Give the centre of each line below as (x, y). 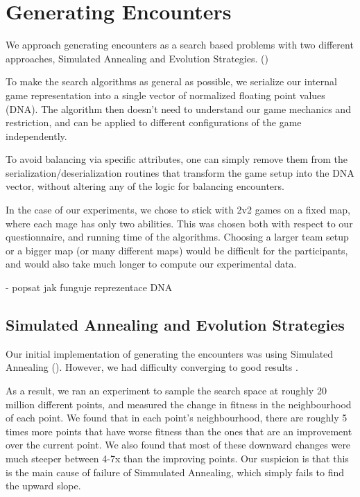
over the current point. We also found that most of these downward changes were (178, 445)
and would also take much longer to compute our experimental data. (151, 264)
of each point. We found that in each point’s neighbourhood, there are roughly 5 (177, 418)
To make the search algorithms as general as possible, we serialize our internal (171, 81)
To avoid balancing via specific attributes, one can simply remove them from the (177, 159)
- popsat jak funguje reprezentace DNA (89, 287)
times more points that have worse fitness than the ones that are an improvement (179, 431)
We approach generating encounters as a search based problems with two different (180, 45)
